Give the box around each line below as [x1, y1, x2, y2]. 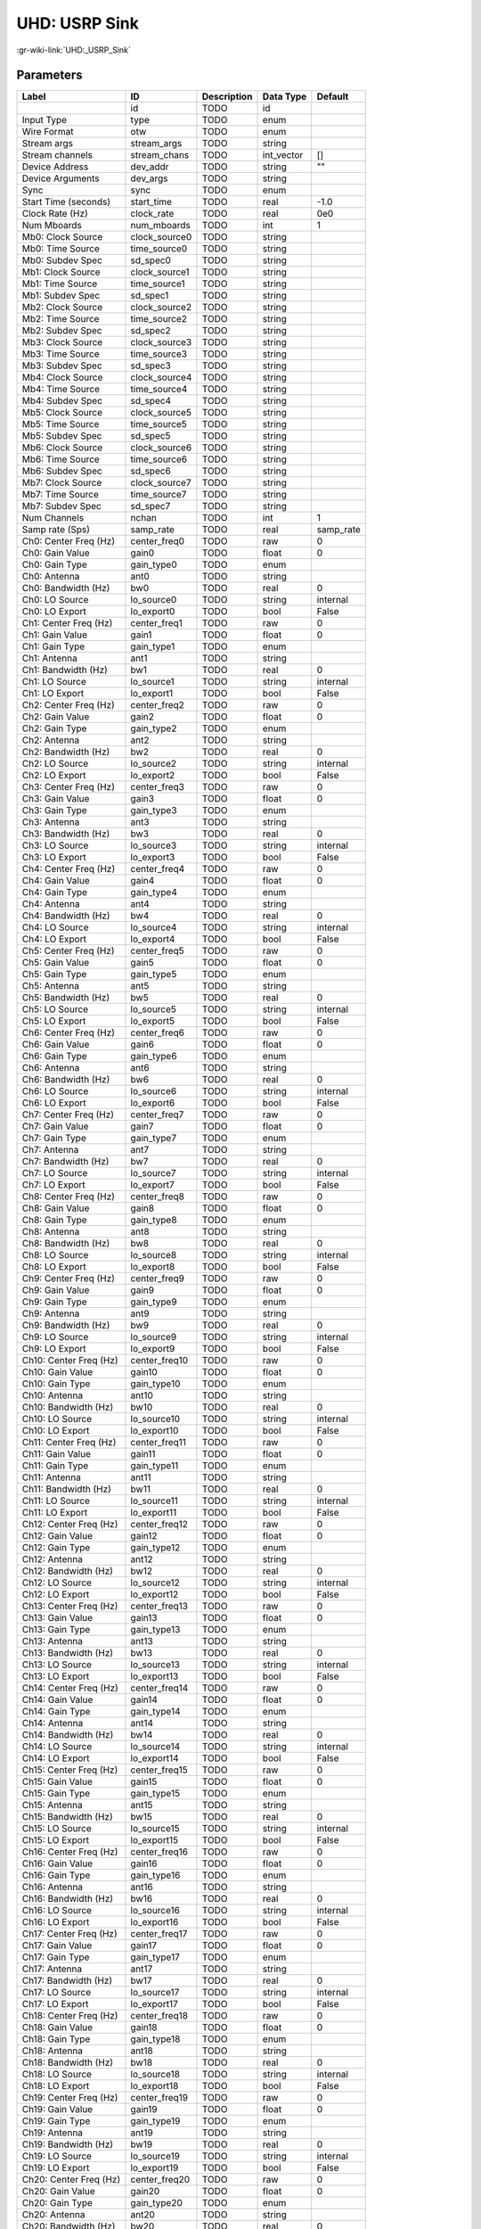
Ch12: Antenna [21, 1553, 84, 1566]
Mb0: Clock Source [21, 231, 103, 243]
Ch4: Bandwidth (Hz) [21, 909, 110, 922]
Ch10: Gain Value [21, 1366, 94, 1378]
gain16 [130, 1857, 158, 1870]
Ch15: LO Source [21, 1822, 93, 1835]
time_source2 [130, 313, 187, 325]
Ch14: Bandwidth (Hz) [21, 1729, 114, 1741]
